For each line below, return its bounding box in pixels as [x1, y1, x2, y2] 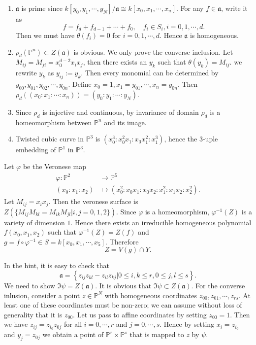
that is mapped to [129, 329, 184, 340]
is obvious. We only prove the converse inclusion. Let [73, 46, 233, 57]
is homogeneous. [190, 30, 239, 40]
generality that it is [4, 309, 63, 319]
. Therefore [105, 236, 139, 246]
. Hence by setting [160, 319, 215, 329]
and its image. [104, 117, 147, 127]
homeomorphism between [15, 117, 92, 127]
